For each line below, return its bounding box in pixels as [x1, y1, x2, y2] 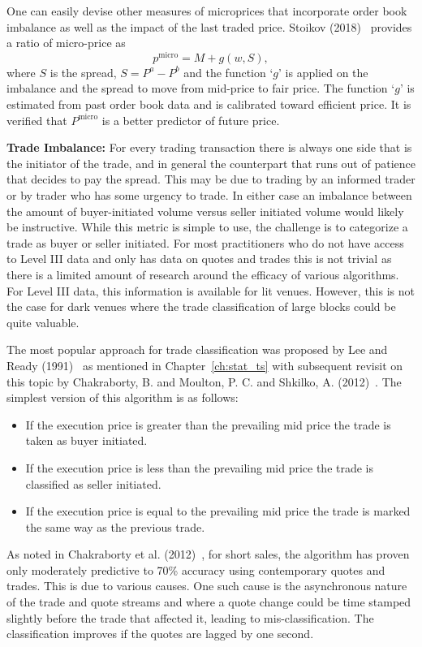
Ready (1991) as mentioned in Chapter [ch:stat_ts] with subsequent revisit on [6, 356, 403, 373]
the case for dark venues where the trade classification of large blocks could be [6, 298, 396, 315]
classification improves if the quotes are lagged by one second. [6, 625, 314, 642]
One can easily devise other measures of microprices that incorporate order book [6, 2, 407, 19]
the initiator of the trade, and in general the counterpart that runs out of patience [6, 154, 416, 171]
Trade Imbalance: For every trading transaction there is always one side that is [6, 139, 412, 156]
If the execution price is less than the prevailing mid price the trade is [25, 459, 374, 476]
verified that [6, 111, 67, 128]
